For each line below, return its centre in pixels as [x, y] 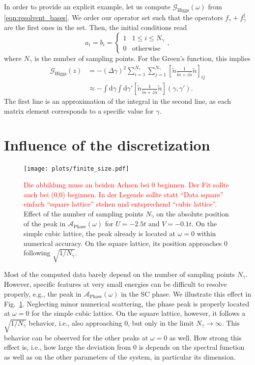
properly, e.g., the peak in [43, 293]
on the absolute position [193, 213]
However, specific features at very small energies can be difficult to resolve [115, 284]
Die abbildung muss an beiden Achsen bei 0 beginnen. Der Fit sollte [126, 185]
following [37, 253]
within [206, 233]
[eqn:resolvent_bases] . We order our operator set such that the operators [113, 17]
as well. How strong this [205, 337]
